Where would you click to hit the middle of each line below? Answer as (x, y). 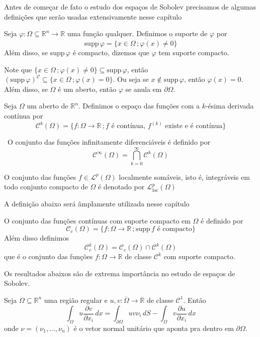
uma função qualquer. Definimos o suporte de (137, 33)
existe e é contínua (194, 126)
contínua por (24, 115)
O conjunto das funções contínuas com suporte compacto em (97, 220)
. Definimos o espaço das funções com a (139, 106)
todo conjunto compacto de (46, 187)
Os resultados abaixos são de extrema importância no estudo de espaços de (120, 273)
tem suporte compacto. (194, 52)
